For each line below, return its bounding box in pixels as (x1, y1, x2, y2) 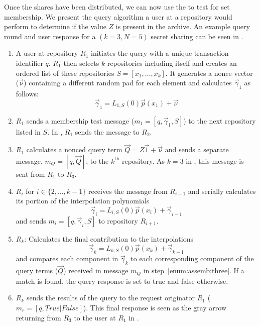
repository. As (121, 155, 165, 166)
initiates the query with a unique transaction (91, 48, 229, 58)
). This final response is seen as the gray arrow (83, 302, 227, 313)
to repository (98, 215, 138, 226)
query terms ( (16, 265, 58, 276)
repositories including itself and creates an (107, 57, 237, 68)
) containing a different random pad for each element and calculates (24, 77, 232, 88)
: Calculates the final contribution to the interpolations (24, 233, 193, 244)
